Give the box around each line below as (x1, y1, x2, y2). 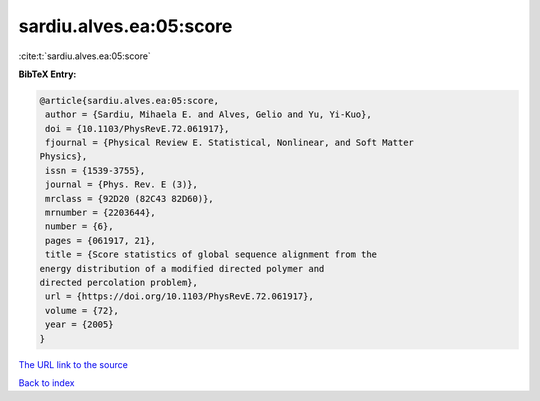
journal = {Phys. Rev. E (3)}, (45, 179, 199, 190)
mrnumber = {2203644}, (45, 207, 157, 219)
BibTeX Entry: (18, 68, 77, 80)
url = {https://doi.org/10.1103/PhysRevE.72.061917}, (45, 291, 314, 302)
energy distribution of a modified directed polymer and (39, 263, 325, 274)
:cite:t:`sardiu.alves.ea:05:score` (18, 50, 152, 62)
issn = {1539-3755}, (45, 165, 146, 176)
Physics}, (39, 151, 88, 162)
